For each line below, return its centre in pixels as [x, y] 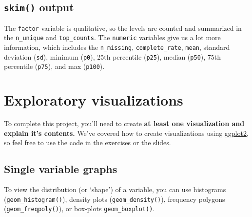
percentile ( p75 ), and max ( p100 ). [54, 66]
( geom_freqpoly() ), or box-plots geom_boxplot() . [79, 208]
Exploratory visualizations [94, 100]
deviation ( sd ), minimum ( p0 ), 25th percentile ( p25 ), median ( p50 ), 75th [113, 56]
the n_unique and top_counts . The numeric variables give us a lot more [112, 37]
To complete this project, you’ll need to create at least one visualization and [124, 123]
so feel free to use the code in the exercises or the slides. [87, 142]
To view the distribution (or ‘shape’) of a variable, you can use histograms [115, 189]
